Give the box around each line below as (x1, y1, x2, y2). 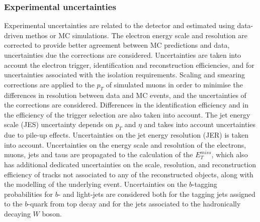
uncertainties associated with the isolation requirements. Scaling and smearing (4, 69, 245, 80)
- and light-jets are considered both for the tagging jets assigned (58, 188, 255, 199)
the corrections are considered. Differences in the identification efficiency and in (4, 99, 248, 110)
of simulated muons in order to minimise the (106, 79, 243, 89)
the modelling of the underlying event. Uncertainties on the (4, 179, 187, 189)
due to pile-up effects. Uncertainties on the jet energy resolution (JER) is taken (4, 130, 248, 140)
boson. (42, 208, 62, 218)
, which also (211, 149, 248, 160)
